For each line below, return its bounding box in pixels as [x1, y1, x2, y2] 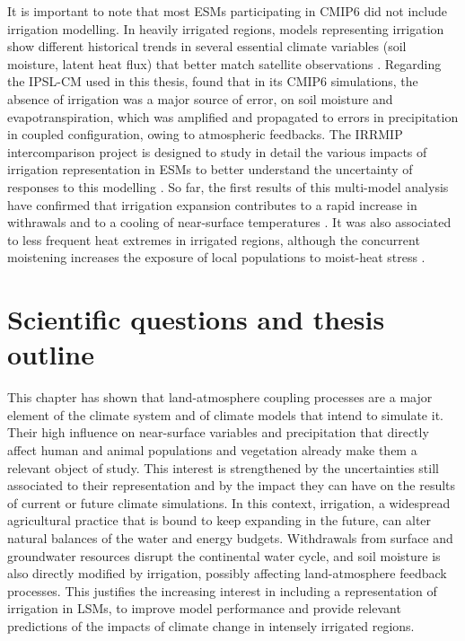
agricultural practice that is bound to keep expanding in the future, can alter [7, 511, 432, 530]
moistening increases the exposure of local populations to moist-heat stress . [7, 248, 426, 267]
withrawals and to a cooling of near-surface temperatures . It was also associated [7, 213, 452, 232]
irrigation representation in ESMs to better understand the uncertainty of [7, 160, 413, 179]
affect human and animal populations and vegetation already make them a [7, 441, 417, 459]
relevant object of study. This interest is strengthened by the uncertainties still [7, 458, 439, 477]
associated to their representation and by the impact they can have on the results [7, 476, 456, 495]
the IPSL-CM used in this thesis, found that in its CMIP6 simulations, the [7, 72, 418, 91]
